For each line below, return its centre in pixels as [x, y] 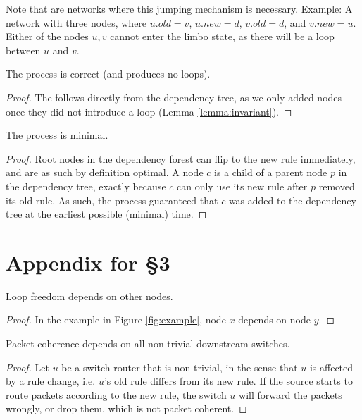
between [23, 50]
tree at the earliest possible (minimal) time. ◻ [106, 214]
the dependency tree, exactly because [86, 186]
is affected [331, 367]
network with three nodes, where [76, 22]
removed [337, 186]
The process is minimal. [57, 135]
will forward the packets [291, 394]
